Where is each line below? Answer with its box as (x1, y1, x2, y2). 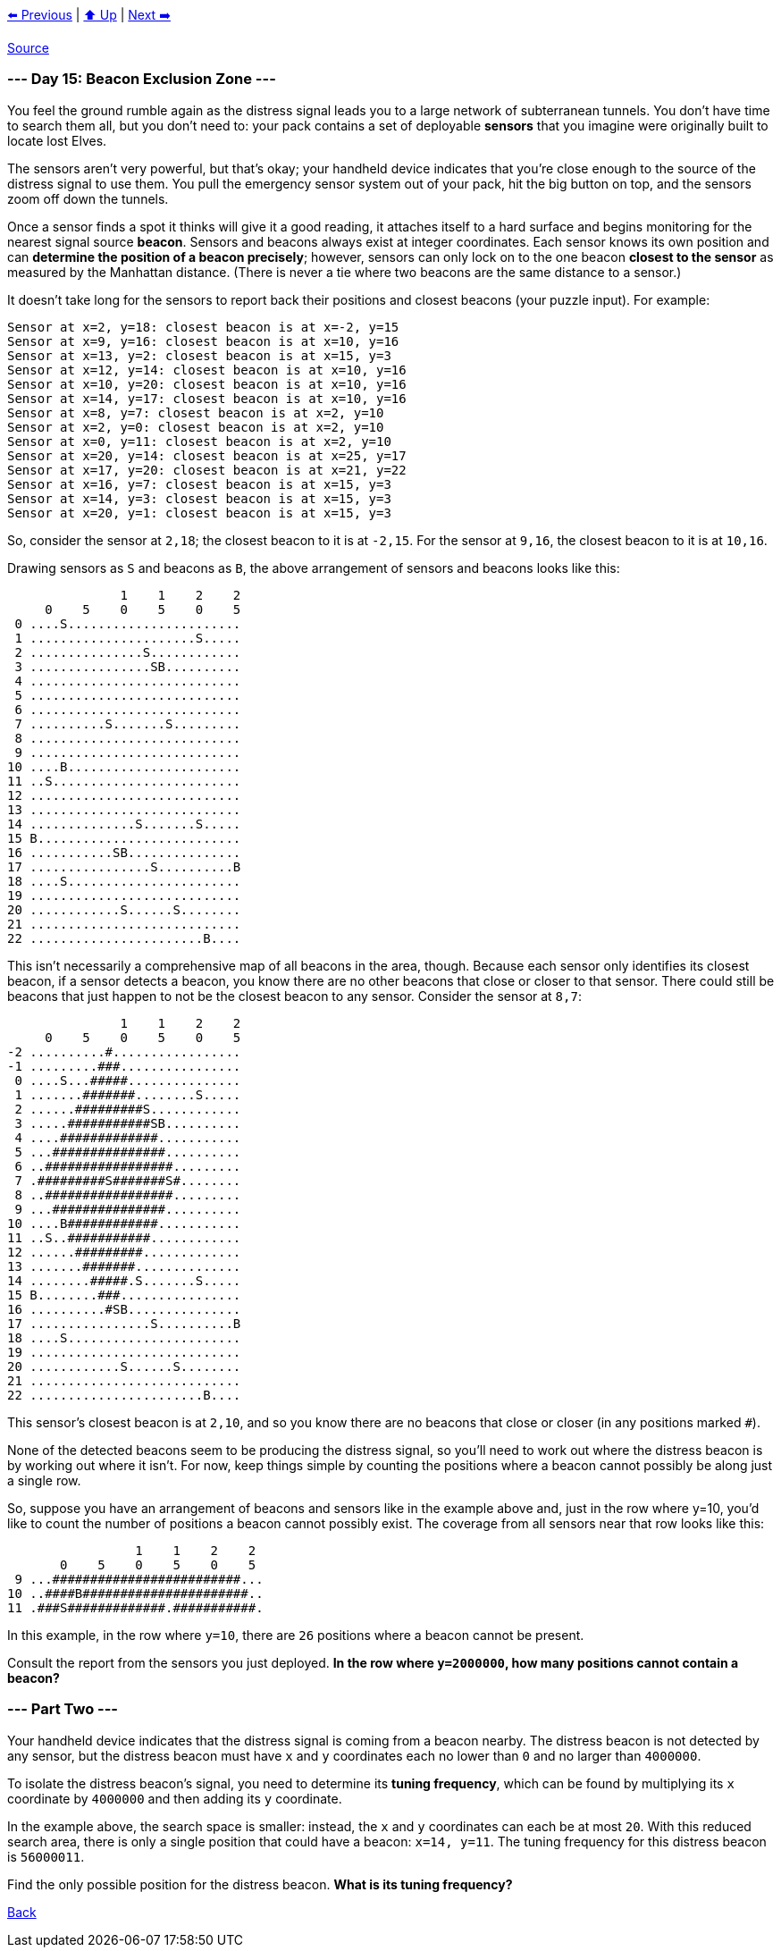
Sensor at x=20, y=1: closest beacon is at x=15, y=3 (7, 505, 391, 520)
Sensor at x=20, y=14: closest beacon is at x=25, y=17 (7, 448, 407, 463)
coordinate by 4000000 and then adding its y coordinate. (7, 1790, 342, 1806)
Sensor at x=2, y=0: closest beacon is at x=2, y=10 (7, 419, 384, 434)
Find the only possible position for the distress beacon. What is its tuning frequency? (7, 1876, 513, 1892)
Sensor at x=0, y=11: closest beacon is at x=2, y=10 (7, 433, 391, 449)
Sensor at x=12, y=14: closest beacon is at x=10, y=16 (7, 362, 407, 377)
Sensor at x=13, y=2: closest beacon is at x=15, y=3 (7, 348, 391, 363)
